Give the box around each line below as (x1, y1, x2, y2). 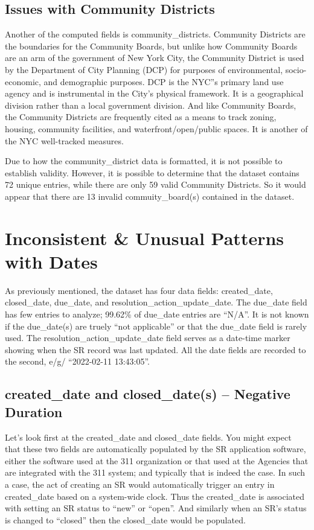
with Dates (5, 249, 98, 273)
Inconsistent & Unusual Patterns (5, 225, 284, 250)
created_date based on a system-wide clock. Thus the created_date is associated (5, 490, 304, 502)
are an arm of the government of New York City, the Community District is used (5, 51, 304, 64)
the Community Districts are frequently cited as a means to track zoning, (5, 110, 277, 123)
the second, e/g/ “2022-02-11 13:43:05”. (5, 355, 150, 368)
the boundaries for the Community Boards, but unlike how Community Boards (5, 39, 298, 52)
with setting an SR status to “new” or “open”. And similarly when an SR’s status (5, 502, 307, 514)
